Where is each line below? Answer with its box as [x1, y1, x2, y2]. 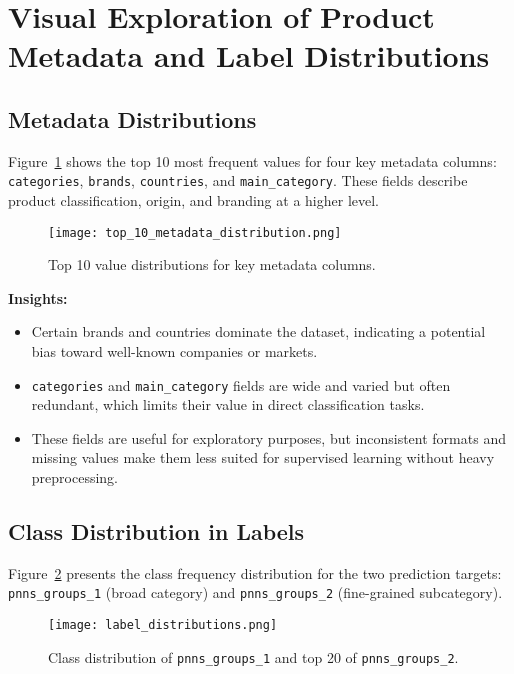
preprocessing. [31, 467, 118, 488]
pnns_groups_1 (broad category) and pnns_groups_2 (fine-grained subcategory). [8, 582, 503, 603]
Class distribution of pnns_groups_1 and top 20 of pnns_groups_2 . [48, 646, 459, 667]
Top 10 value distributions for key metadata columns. [48, 254, 376, 275]
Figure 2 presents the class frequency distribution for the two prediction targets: [8, 562, 502, 583]
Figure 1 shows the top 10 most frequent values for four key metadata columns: [8, 150, 497, 171]
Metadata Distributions [8, 103, 257, 134]
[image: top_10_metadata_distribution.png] [48, 225, 342, 240]
